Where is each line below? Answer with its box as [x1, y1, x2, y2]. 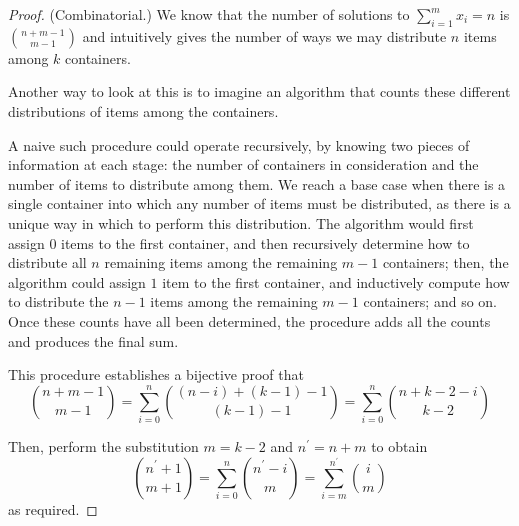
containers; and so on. [363, 291, 497, 312]
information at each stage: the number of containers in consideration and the [8, 154, 479, 175]
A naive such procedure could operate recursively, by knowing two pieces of [8, 134, 470, 155]
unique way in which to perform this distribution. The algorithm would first [8, 212, 474, 233]
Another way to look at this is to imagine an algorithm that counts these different [8, 81, 511, 102]
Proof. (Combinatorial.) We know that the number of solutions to [8, 4, 410, 24]
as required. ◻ [8, 498, 98, 519]
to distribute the [8, 291, 109, 312]
